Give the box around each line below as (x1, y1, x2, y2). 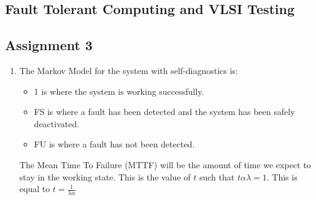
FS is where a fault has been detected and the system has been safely (34, 105, 295, 118)
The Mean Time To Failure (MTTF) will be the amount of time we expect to (19, 158, 311, 171)
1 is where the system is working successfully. (34, 84, 204, 97)
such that (199, 170, 235, 183)
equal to (19, 182, 50, 195)
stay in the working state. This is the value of (19, 170, 191, 183)
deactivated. (34, 117, 80, 130)
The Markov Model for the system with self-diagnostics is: (19, 64, 238, 76)
